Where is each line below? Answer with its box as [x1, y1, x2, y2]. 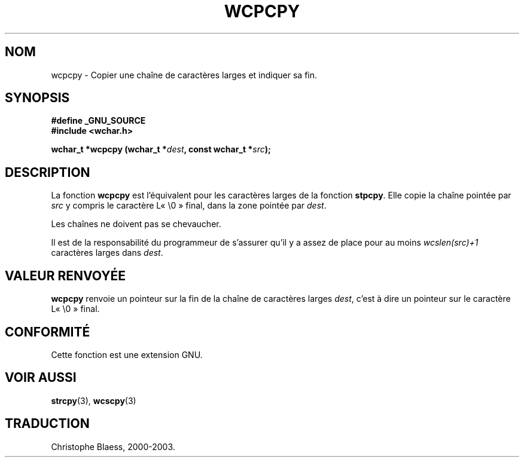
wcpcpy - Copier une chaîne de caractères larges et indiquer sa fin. [51, 69, 318, 80]
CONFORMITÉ [5, 324, 90, 339]
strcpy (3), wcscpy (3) [51, 395, 136, 406]
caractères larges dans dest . [51, 247, 163, 258]
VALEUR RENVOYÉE [5, 268, 126, 283]
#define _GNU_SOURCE [51, 115, 146, 126]
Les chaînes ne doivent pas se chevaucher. [51, 219, 221, 230]
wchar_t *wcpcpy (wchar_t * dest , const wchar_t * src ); [51, 144, 271, 155]
